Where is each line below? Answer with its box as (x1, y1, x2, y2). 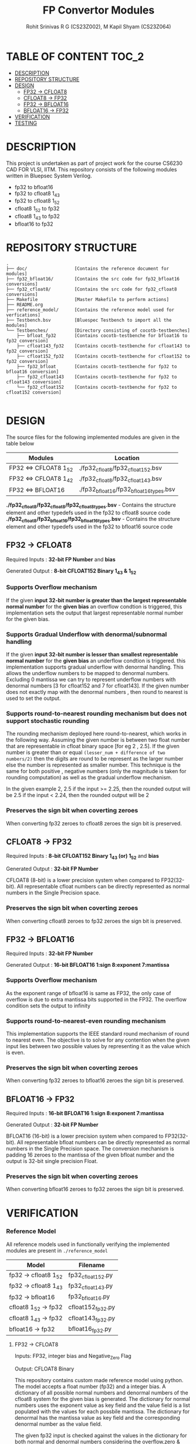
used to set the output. (6, 695, 61, 702)
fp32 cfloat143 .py (68, 1282, 113, 1291)
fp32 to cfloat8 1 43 (14, 190, 60, 198)
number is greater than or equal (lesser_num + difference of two (6, 749, 165, 756)
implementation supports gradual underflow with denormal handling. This (6, 663, 184, 670)
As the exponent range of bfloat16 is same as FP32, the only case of (6, 989, 171, 996)
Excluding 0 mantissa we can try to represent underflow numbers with (6, 676, 176, 683)
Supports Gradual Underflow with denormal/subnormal (6, 630, 167, 638)
